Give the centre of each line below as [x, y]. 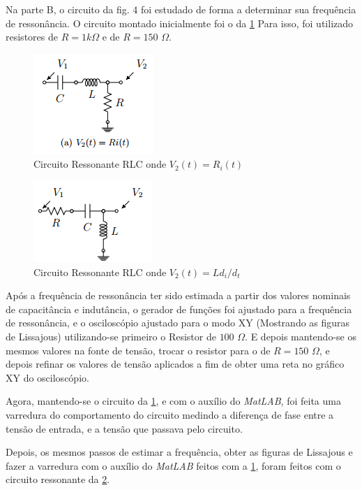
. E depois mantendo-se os [301, 336]
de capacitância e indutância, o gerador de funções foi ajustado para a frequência [179, 309]
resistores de [32, 37]
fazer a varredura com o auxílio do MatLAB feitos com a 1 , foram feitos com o [173, 465]
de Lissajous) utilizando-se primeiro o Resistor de [111, 336]
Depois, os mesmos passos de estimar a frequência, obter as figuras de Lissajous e [179, 452]
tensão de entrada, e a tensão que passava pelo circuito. [124, 428]
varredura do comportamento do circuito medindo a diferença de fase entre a [170, 414]
